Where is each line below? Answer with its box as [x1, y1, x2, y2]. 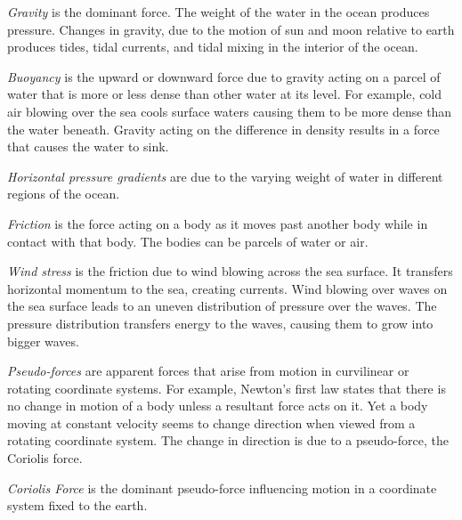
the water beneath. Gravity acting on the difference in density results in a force [7, 119, 440, 138]
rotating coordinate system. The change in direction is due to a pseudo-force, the [7, 431, 449, 450]
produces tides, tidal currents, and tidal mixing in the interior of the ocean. [7, 37, 418, 56]
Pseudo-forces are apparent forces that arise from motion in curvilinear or [7, 362, 409, 380]
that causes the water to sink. [7, 137, 169, 156]
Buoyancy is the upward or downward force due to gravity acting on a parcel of [7, 67, 441, 85]
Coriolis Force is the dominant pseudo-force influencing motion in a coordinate [7, 478, 437, 497]
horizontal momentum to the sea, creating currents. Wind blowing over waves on [7, 279, 448, 297]
